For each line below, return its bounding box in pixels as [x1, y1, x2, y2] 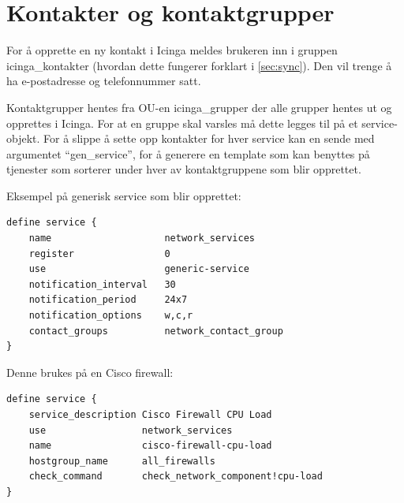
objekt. [6, 130, 40, 147]
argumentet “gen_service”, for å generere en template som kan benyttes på [6, 145, 370, 162]
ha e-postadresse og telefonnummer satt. [6, 73, 201, 89]
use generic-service [28, 263, 249, 275]
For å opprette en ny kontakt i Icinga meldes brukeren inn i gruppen [6, 42, 338, 58]
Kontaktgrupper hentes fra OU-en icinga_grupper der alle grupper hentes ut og [6, 99, 392, 115]
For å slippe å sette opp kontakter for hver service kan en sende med [43, 130, 375, 147]
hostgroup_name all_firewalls [28, 455, 215, 467]
